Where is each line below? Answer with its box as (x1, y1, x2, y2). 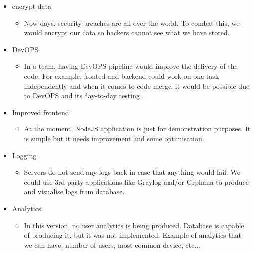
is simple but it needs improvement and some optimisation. (24, 133, 204, 143)
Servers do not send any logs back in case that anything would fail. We (24, 167, 240, 177)
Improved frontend (12, 107, 69, 117)
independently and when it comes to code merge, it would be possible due (24, 80, 250, 91)
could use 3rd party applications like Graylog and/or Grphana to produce (24, 176, 249, 187)
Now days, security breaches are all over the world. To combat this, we (24, 17, 240, 28)
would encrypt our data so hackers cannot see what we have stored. (24, 27, 230, 38)
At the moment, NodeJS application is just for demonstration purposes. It (24, 124, 251, 134)
